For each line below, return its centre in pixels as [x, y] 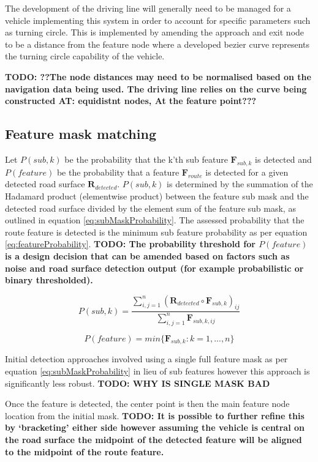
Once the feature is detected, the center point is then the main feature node [147, 404]
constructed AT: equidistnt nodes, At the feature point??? [131, 101]
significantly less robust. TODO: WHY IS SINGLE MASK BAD [138, 383]
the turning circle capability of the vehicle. [85, 56]
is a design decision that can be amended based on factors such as [147, 255]
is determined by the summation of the [240, 184]
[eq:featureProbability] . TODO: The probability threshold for [130, 244]
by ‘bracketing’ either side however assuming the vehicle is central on [155, 427]
